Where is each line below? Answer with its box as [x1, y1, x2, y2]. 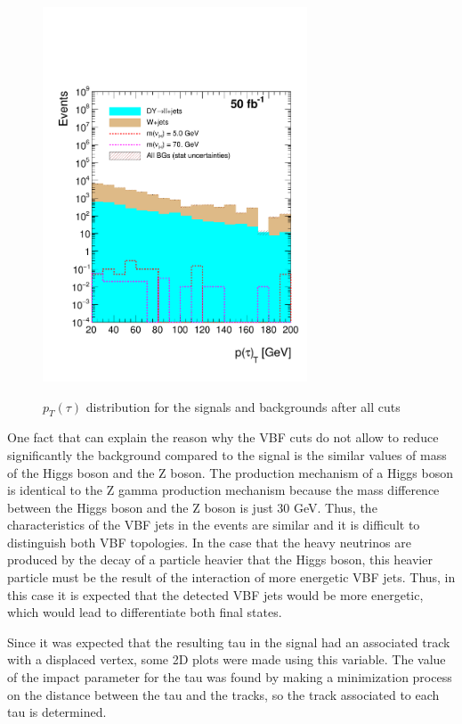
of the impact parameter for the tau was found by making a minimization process [7, 668, 452, 687]
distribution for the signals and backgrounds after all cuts [85, 397, 401, 415]
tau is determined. [7, 703, 107, 721]
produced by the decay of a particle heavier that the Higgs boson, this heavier [7, 550, 433, 569]
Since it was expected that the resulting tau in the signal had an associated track [7, 632, 450, 651]
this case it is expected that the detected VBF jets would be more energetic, [7, 585, 424, 604]
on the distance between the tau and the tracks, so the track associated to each [7, 685, 440, 703]
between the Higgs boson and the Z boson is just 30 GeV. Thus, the [7, 498, 377, 516]
